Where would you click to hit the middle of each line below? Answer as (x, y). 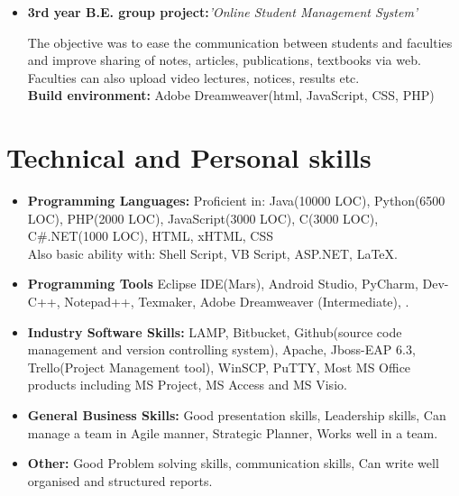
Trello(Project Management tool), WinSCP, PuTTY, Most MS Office (219, 367)
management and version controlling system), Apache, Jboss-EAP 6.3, (221, 349)
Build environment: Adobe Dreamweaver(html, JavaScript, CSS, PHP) (231, 95)
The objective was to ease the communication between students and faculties (240, 42)
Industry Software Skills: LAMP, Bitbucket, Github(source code (215, 331)
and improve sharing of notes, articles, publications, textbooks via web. (224, 60)
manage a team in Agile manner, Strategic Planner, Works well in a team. (233, 432)
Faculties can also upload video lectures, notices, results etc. (193, 77)
